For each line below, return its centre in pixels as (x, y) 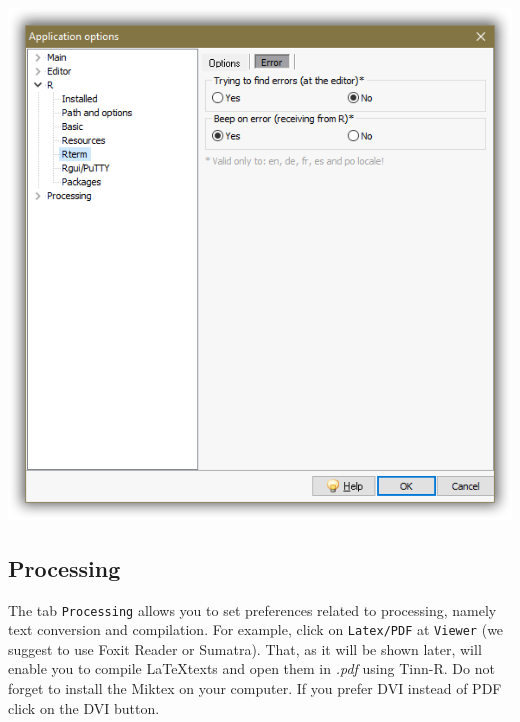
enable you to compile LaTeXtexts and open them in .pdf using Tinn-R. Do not (251, 668)
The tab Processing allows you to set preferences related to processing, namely (252, 609)
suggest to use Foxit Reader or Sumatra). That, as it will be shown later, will (245, 648)
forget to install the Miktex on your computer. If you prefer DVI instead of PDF (255, 688)
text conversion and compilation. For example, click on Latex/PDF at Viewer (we (256, 629)
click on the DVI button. (84, 707)
